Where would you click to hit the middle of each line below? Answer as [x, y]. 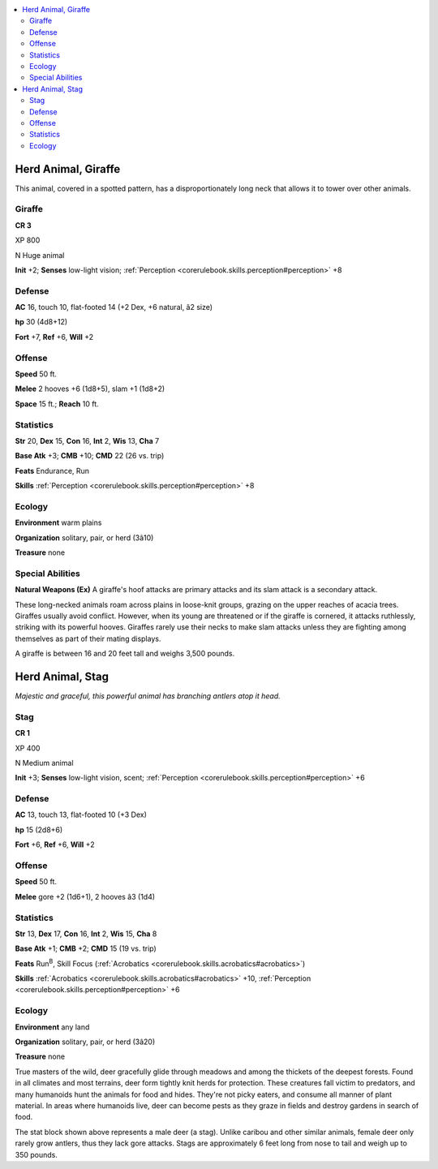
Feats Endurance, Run [52, 471]
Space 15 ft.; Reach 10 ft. [57, 404]
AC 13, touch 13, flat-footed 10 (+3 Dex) [81, 814]
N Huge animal [40, 255]
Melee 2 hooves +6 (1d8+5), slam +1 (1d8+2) [90, 389]
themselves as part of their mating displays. [88, 638]
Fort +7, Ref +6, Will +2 [54, 337]
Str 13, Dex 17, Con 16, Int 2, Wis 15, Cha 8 [86, 934]
